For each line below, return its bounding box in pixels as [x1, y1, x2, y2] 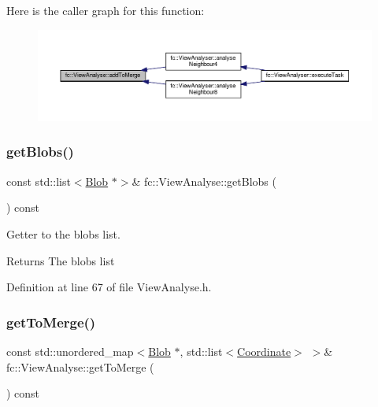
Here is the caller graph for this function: [6, 2, 205, 18]
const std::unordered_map [6, 342, 134, 359]
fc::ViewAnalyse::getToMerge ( [6, 358, 154, 375]
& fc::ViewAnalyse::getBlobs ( [132, 172, 276, 189]
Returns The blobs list [6, 252, 115, 268]
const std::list [6, 172, 71, 189]
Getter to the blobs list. [6, 225, 120, 242]
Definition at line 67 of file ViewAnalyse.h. [6, 279, 212, 295]
